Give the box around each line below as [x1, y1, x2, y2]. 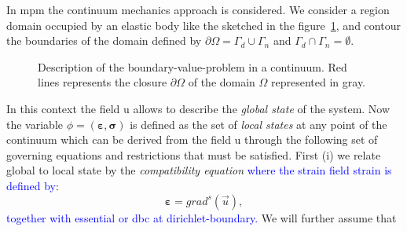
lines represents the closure [38, 74, 167, 90]
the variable [6, 115, 63, 132]
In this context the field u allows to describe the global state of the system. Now [6, 100, 390, 116]
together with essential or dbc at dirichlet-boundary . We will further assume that [6, 209, 397, 225]
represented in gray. [271, 74, 366, 90]
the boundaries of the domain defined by [6, 32, 202, 49]
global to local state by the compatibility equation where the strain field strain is [6, 162, 392, 178]
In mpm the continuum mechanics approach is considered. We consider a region [6, 2, 390, 17]
